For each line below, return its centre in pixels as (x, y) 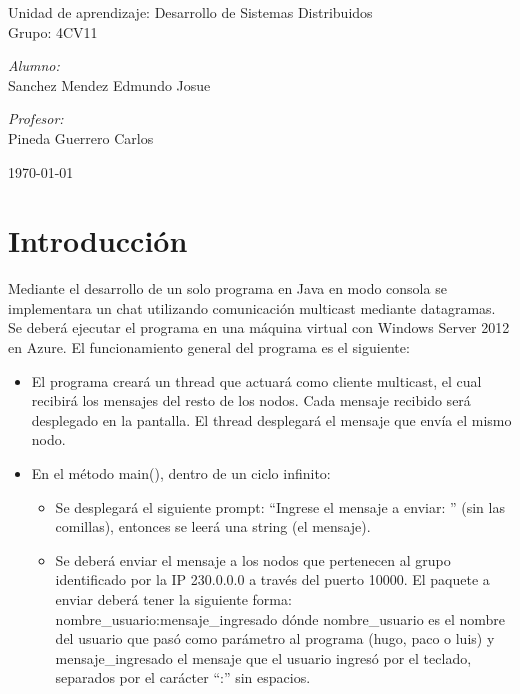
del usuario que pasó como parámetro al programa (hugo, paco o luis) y (275, 638)
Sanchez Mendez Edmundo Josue (109, 84)
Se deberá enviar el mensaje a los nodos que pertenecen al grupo (253, 559)
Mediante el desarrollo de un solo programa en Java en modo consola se (227, 288)
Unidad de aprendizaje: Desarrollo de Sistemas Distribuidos (190, 12)
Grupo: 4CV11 (53, 31)
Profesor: (36, 118)
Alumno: (34, 65)
